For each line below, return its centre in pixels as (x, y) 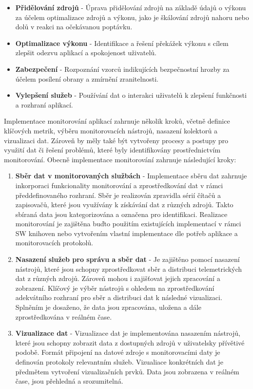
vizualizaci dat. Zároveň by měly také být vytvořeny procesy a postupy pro (116, 140)
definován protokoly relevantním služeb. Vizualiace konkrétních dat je (119, 362)
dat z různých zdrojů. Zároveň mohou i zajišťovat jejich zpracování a (118, 278)
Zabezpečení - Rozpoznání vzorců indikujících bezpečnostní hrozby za (122, 69)
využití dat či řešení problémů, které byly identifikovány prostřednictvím (112, 150)
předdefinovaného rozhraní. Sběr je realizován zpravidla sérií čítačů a (118, 195)
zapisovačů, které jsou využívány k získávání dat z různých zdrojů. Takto (124, 205)
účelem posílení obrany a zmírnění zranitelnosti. (87, 78)
